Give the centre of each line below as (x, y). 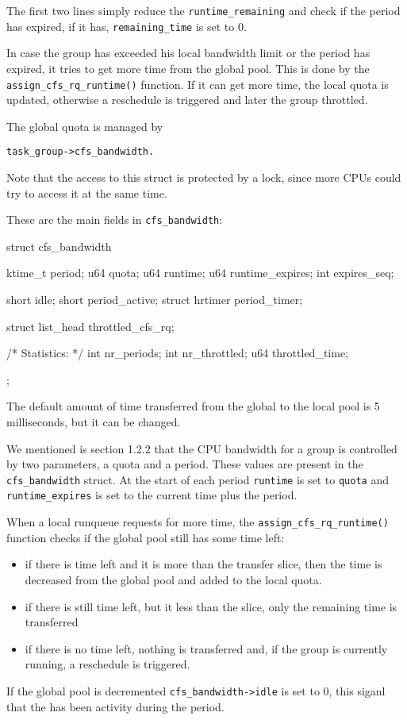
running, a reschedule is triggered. (108, 664)
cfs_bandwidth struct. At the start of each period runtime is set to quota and (198, 479)
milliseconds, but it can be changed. (94, 422)
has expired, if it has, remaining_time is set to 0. (127, 26)
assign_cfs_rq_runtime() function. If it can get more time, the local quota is (198, 84)
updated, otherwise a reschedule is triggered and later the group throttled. (187, 100)
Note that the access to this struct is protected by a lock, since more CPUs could (204, 177)
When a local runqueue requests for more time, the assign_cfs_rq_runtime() (198, 522)
